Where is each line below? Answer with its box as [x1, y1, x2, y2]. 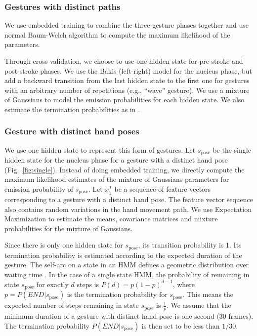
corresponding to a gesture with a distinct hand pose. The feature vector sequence [4, 194, 254, 205]
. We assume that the [167, 300, 231, 310]
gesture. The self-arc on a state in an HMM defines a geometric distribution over [4, 259, 249, 270]
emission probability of [4, 184, 74, 194]
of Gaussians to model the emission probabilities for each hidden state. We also [4, 94, 245, 105]
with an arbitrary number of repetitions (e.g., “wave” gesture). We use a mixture [4, 84, 250, 95]
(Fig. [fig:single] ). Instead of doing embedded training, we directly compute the [4, 164, 245, 174]
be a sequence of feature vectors [114, 184, 211, 194]
